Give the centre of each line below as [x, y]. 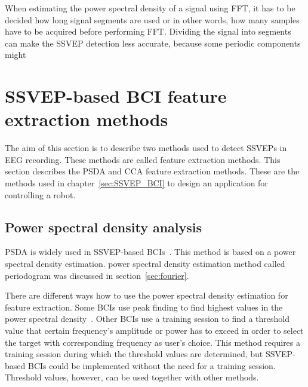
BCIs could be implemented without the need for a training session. [152, 365]
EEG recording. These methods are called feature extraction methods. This [143, 159]
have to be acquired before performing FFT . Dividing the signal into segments [148, 31]
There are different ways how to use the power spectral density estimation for [147, 295]
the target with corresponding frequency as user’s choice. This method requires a [153, 342]
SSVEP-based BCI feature [116, 96]
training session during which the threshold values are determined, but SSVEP [149, 354]
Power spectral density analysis [104, 227]
